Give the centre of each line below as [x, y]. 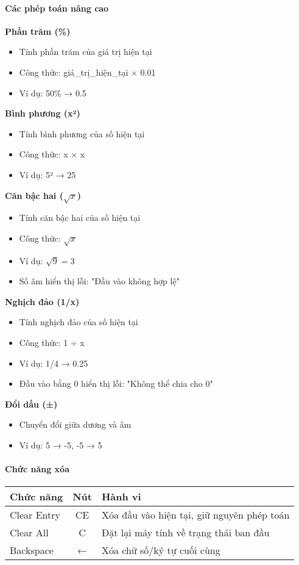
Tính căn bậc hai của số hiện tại [80, 218]
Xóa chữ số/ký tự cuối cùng [161, 550]
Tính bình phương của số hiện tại [82, 133]
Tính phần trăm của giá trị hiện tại [86, 52]
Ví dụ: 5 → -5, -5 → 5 [61, 445]
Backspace [32, 550]
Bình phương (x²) [43, 113]
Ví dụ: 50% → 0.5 [53, 92]
